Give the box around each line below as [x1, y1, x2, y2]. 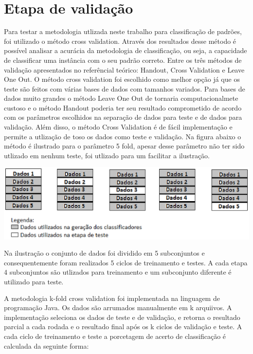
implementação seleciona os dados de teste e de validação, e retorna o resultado [4, 312, 240, 322]
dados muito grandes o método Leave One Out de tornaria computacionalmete [4, 93, 238, 103]
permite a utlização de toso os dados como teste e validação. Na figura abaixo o [4, 131, 241, 141]
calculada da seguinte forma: [4, 340, 89, 351]
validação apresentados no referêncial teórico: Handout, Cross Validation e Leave [4, 64, 245, 75]
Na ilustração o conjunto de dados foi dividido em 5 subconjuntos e [4, 248, 205, 258]
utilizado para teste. [4, 276, 64, 286]
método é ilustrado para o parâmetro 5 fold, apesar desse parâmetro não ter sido [4, 141, 245, 151]
